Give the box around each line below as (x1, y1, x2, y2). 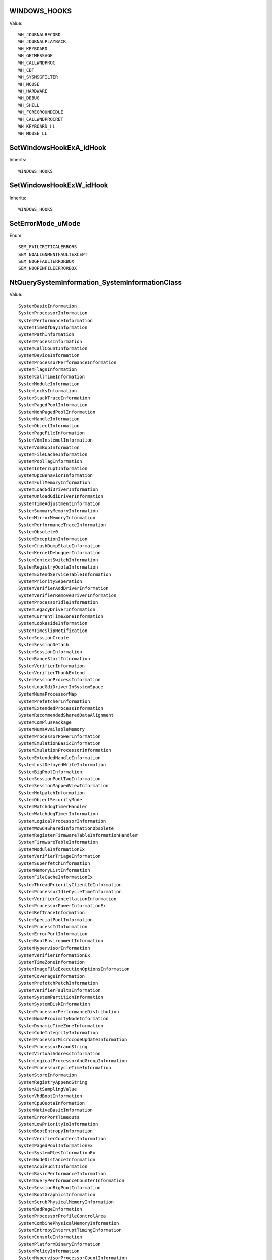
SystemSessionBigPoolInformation (18, 1185, 101, 1190)
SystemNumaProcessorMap (18, 691, 77, 697)
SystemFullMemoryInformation (18, 479, 90, 485)
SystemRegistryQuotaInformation (18, 564, 98, 570)
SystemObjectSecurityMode (18, 797, 83, 803)
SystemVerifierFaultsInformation (18, 987, 101, 993)
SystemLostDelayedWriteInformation (18, 762, 106, 768)
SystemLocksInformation (18, 388, 77, 394)
